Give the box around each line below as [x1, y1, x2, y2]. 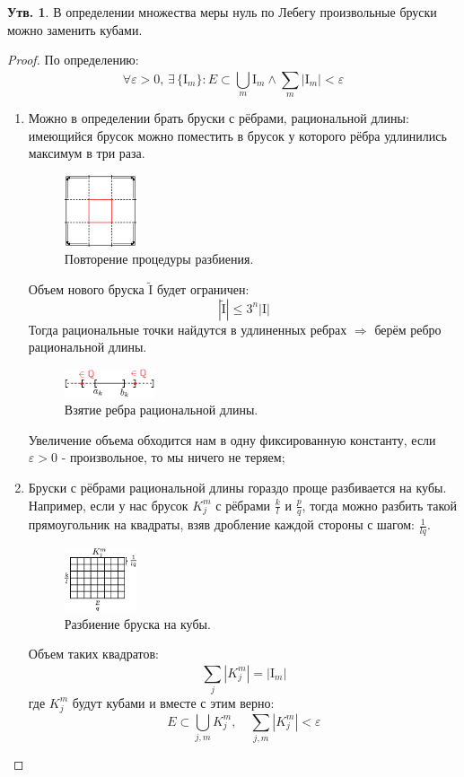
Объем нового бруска [28, 280, 144, 299]
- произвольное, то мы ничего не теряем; [61, 448, 285, 467]
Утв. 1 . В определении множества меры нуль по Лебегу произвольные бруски [7, 3, 437, 21]
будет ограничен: [157, 280, 250, 299]
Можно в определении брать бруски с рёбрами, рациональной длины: [28, 108, 409, 127]
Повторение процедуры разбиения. [64, 249, 254, 268]
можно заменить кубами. [7, 20, 143, 39]
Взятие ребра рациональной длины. [64, 400, 258, 419]
